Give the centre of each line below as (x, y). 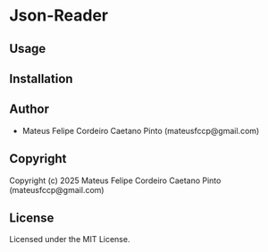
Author (29, 109)
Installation (41, 78)
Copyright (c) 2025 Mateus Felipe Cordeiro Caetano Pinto (115, 181)
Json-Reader (59, 16)
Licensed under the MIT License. (70, 239)
